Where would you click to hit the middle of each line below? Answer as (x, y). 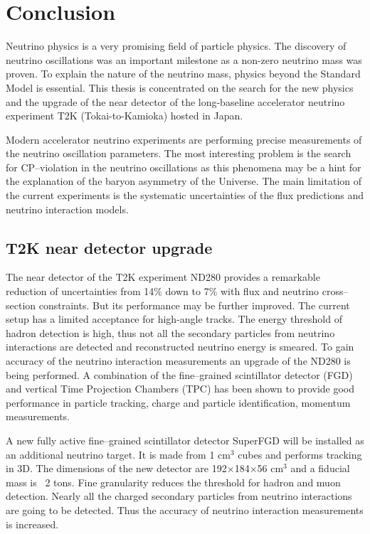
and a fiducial (320, 468)
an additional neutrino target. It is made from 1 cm (118, 454)
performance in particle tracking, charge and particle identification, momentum (178, 402)
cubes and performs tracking (300, 454)
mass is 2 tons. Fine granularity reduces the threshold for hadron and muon (173, 482)
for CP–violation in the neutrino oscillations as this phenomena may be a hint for (184, 167)
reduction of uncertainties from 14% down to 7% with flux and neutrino (163, 291)
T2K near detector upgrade (109, 247)
